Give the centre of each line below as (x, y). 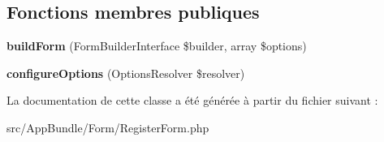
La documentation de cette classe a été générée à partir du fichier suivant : (192, 100)
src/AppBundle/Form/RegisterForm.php (108, 127)
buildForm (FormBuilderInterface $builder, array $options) (157, 46)
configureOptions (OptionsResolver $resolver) (126, 73)
